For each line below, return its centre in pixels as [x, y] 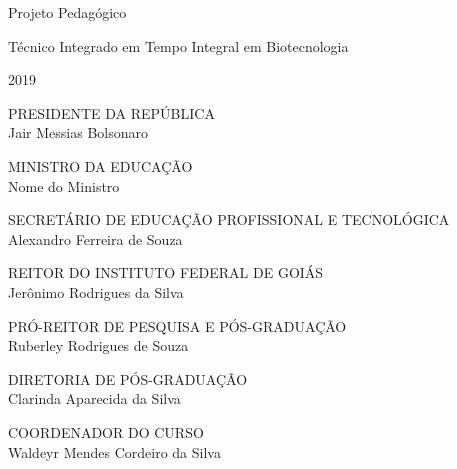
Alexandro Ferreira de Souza [95, 238]
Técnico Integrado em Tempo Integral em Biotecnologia [178, 45]
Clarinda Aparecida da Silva [94, 398]
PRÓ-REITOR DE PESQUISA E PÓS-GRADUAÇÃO [177, 325]
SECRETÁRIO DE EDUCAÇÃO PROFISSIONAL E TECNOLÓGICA [229, 219]
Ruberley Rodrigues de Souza [98, 345]
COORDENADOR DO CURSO [106, 431]
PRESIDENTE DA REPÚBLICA [111, 112]
